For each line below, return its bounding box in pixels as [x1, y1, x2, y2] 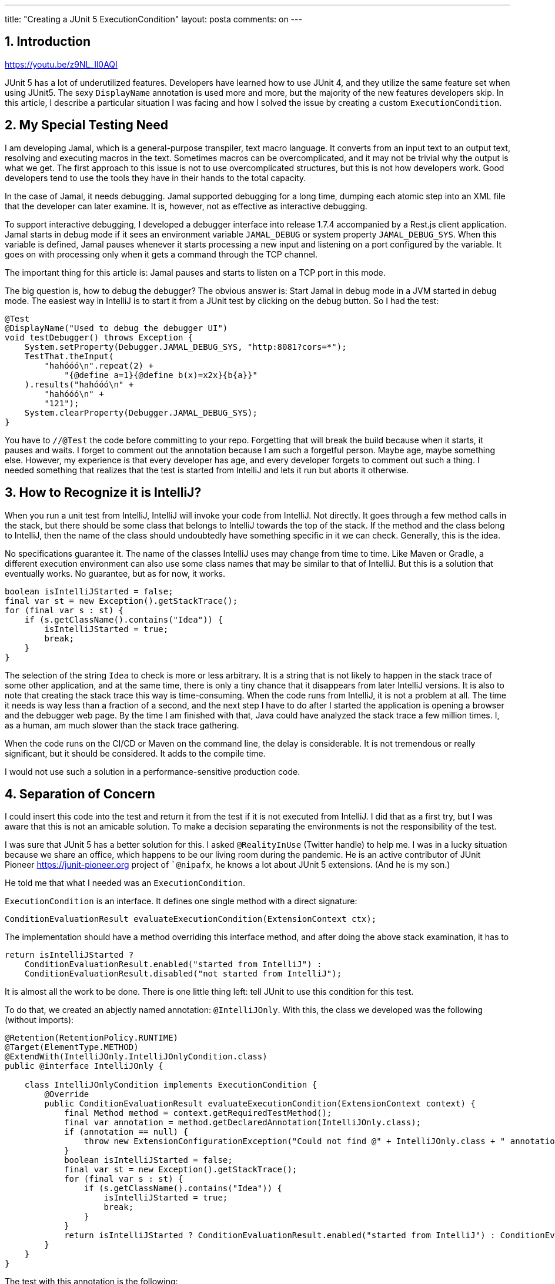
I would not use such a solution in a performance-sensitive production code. [5, 766, 300, 777]
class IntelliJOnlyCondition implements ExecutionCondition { [24, 1080, 317, 1090]
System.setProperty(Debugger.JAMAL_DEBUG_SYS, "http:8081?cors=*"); [24, 342, 347, 352]
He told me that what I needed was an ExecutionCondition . [5, 878, 245, 888]
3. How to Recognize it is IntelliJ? [5, 485, 202, 500]
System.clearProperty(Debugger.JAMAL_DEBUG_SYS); [24, 407, 258, 417]
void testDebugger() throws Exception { [5, 332, 193, 342]
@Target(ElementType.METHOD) [5, 1042, 139, 1052]
